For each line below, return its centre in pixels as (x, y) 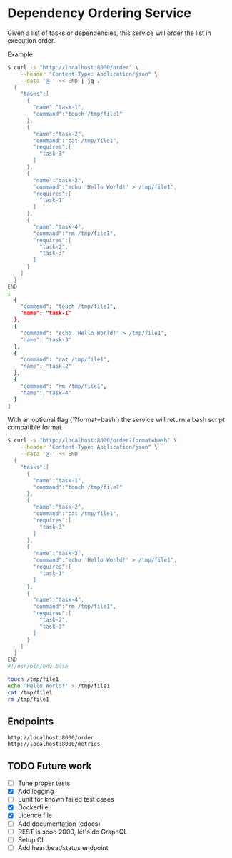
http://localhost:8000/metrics (54, 744)
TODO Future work (50, 766)
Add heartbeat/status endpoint (63, 847)
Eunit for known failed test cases (66, 799)
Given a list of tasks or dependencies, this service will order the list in (110, 33)
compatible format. (35, 427)
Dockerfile (33, 807)
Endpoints (31, 721)
